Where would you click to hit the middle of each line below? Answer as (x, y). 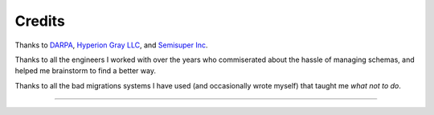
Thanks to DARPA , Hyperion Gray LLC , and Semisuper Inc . (111, 45)
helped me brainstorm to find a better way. (86, 71)
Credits (40, 21)
